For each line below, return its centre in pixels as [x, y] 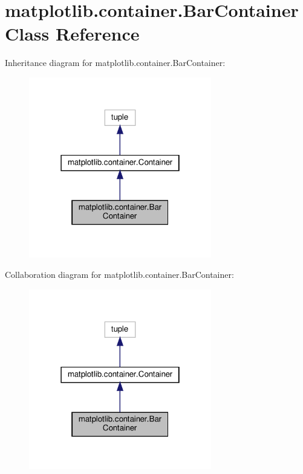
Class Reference [72, 34]
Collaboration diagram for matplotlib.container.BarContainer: [119, 274]
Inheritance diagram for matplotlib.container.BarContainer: [115, 63]
